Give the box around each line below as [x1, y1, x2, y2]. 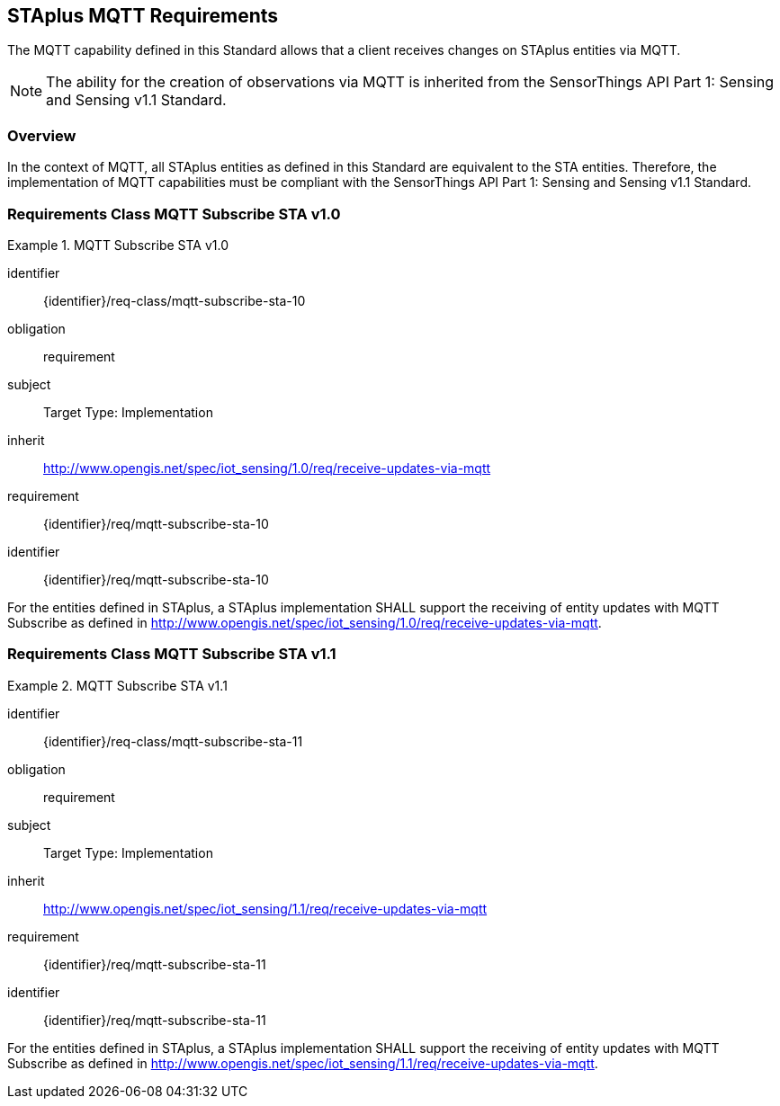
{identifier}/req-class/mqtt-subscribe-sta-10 [43, 292, 306, 308]
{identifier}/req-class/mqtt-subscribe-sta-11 [43, 733, 303, 749]
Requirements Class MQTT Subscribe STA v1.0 [7, 204, 341, 223]
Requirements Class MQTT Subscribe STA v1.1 [7, 645, 336, 664]
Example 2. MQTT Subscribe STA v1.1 [7, 677, 228, 693]
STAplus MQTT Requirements [7, 4, 279, 27]
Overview [7, 126, 76, 145]
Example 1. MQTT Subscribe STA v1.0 [7, 236, 229, 253]
